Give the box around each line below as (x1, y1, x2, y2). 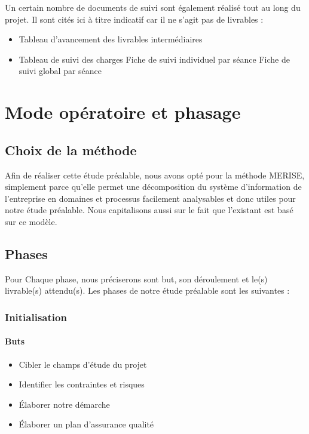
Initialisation (5, 309, 67, 324)
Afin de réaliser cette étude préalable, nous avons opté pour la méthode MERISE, (5, 168, 305, 181)
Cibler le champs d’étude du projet (19, 358, 147, 370)
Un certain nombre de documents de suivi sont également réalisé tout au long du (5, 1, 301, 13)
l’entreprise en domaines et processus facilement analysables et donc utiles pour (5, 192, 296, 204)
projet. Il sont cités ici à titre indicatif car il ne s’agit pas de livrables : (5, 13, 264, 25)
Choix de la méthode (5, 140, 137, 159)
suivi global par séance (19, 64, 102, 77)
